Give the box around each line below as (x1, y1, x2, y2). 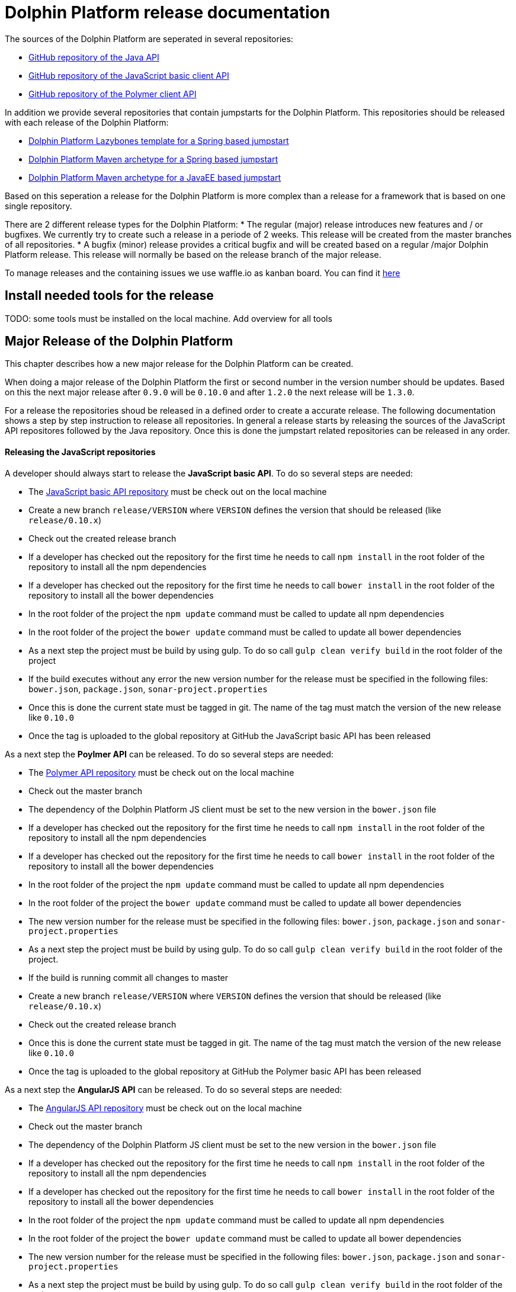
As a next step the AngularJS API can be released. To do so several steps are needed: (5, 1084, 342, 1095)
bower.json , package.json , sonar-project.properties (28, 683, 268, 694)
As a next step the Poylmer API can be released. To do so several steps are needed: (5, 749, 334, 759)
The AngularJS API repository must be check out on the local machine (28, 1102, 302, 1113)
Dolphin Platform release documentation (5, 2, 331, 23)
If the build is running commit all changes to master (28, 972, 229, 983)
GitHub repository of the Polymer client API (28, 88, 197, 99)
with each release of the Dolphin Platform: (5, 117, 169, 127)
